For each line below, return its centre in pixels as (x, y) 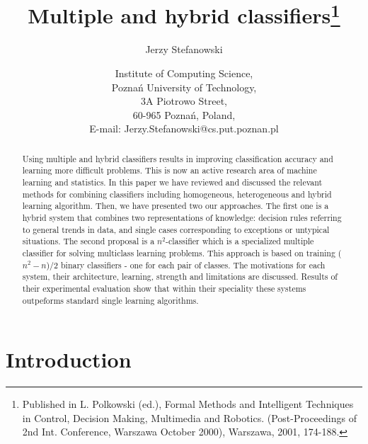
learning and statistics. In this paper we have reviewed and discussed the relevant (172, 182)
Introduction (69, 359)
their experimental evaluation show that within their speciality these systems (164, 289)
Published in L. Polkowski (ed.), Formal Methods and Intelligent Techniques (188, 404)
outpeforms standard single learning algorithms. (110, 300)
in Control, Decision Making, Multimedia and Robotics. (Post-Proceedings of (189, 417)
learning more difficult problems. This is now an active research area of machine (169, 170)
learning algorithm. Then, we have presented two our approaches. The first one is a (176, 206)
